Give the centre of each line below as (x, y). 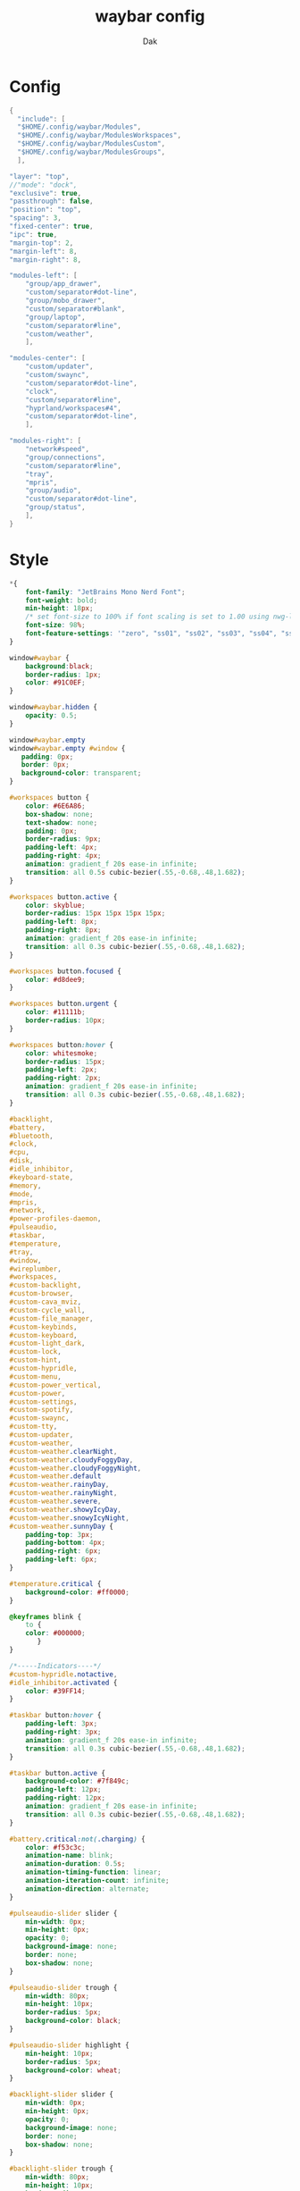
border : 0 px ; (45, 765)
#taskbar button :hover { (55, 1716)
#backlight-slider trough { (62, 2169)
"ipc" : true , (33, 234)
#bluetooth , (31, 1136)
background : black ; (59, 666)
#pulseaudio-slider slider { (63, 1913)
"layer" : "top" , (39, 176)
